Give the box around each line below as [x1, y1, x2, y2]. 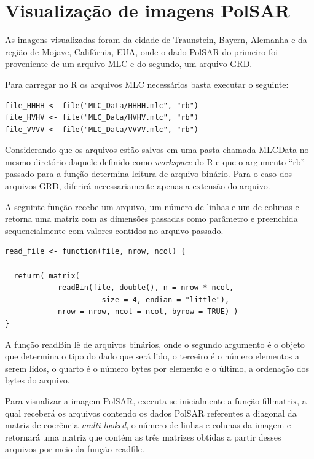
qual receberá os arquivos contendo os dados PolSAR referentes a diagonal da [5, 406, 297, 419]
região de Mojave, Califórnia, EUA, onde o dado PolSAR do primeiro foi [5, 45, 278, 58]
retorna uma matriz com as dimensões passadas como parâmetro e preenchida [5, 212, 298, 225]
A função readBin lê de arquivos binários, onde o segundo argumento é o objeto [5, 337, 305, 350]
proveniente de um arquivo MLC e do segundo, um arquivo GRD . [5, 57, 253, 70]
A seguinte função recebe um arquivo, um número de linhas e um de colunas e [5, 200, 299, 213]
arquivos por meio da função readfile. [5, 442, 144, 455]
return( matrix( [14, 271, 80, 280]
